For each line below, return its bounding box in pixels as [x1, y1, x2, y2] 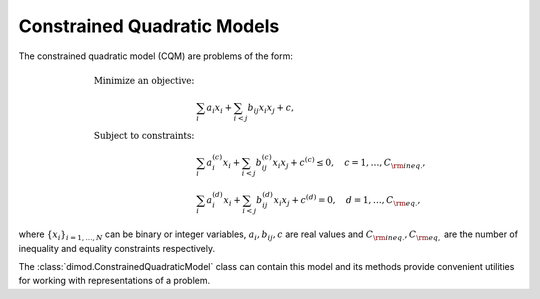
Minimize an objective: [93, 75, 195, 86]
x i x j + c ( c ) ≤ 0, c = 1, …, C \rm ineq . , [272, 155, 426, 170]
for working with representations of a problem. [18, 275, 210, 287]
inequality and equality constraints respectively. [18, 242, 215, 254]
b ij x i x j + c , [247, 101, 295, 115]
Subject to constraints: [93, 130, 195, 141]
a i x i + [206, 101, 233, 115]
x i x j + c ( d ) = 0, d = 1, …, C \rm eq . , [273, 192, 421, 208]
